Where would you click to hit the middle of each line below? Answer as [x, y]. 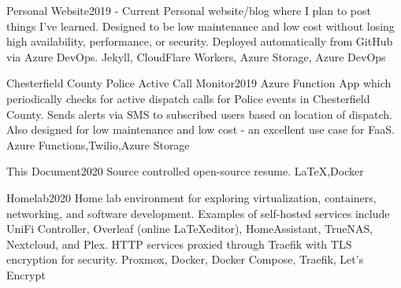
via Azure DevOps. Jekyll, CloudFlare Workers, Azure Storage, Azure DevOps [196, 56]
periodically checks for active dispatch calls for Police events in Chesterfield [188, 98]
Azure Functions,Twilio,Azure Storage [98, 144]
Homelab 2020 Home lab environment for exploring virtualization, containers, [191, 197]
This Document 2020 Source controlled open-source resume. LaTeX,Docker [185, 171]
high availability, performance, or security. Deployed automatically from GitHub [200, 41]
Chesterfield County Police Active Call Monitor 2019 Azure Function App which [199, 83]
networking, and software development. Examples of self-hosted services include [198, 213]
